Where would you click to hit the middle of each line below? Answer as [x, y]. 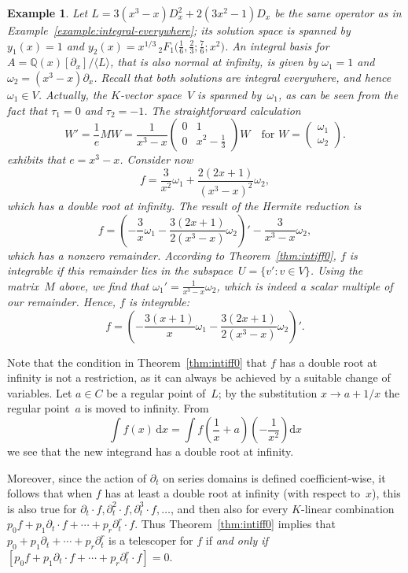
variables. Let [40, 392]
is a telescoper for [151, 540]
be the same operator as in [338, 13]
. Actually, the [73, 94]
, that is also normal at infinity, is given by [214, 62]
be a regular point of [156, 392]
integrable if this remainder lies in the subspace [120, 270]
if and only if [237, 540]
